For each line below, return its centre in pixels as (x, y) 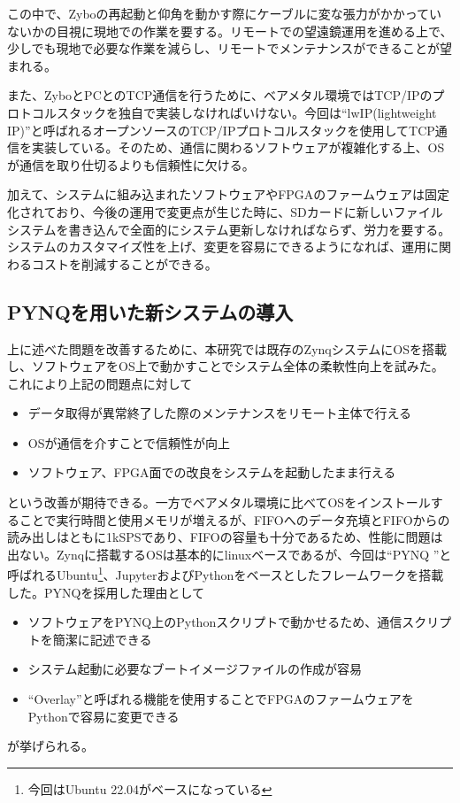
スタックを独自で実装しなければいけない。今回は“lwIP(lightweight (246, 112)
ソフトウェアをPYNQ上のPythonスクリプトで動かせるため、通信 (215, 622)
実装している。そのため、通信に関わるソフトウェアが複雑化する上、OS (238, 147)
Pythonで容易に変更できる (103, 716)
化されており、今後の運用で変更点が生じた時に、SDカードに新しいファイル (225, 211)
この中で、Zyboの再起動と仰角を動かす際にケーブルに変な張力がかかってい (225, 13)
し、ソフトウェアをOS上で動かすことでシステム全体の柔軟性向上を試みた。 (226, 366)
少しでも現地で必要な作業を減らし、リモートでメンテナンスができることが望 (230, 48)
